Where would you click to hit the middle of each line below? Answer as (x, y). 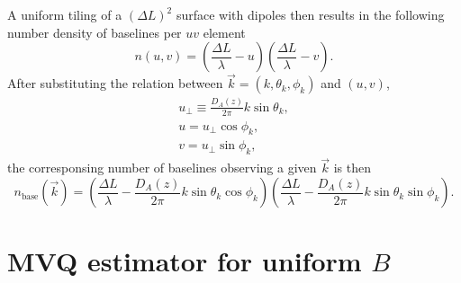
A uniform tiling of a (65, 14)
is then (352, 168)
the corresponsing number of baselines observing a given (162, 168)
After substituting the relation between (115, 83)
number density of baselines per (95, 32)
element (224, 32)
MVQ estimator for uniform (185, 261)
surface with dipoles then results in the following (310, 14)
